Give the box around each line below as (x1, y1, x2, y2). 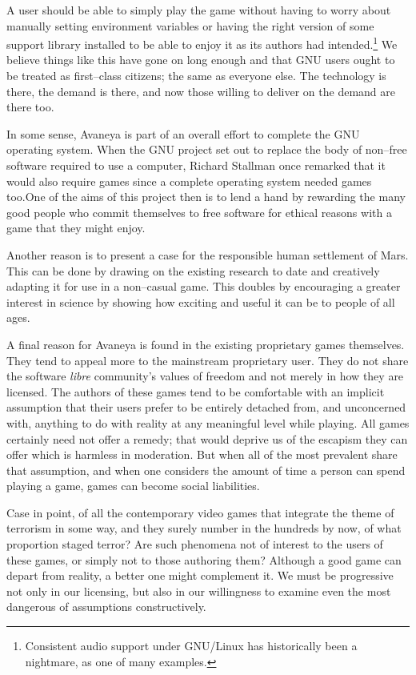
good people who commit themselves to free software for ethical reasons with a (6, 203, 392, 220)
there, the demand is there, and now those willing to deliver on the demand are (6, 82, 396, 99)
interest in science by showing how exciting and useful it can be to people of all (6, 293, 395, 310)
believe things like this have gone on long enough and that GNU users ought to (6, 51, 395, 68)
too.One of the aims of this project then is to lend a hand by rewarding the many (6, 188, 406, 205)
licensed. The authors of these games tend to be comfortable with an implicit (6, 383, 385, 400)
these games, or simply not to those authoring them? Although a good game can (6, 551, 402, 568)
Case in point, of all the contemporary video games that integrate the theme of (6, 504, 394, 520)
